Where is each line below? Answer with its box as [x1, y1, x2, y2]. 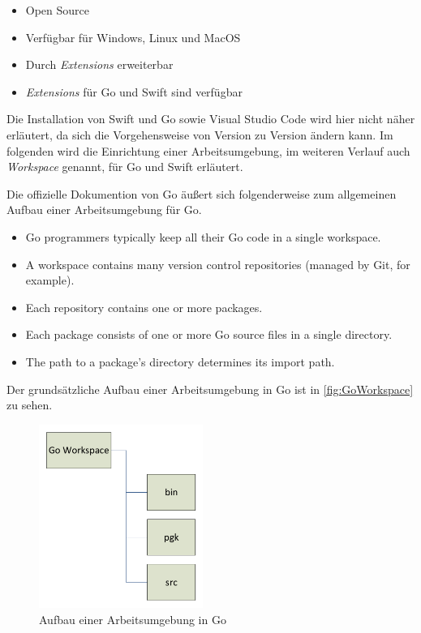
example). [25, 272, 75, 289]
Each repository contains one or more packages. [25, 298, 263, 315]
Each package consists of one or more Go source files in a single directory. [25, 326, 393, 343]
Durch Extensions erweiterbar [25, 56, 174, 73]
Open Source [25, 2, 90, 18]
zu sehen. [6, 396, 53, 413]
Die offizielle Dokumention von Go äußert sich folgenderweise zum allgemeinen [6, 185, 397, 202]
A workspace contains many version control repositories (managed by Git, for [25, 255, 410, 272]
